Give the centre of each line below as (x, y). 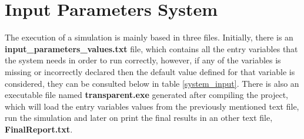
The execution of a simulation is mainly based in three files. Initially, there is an (149, 37)
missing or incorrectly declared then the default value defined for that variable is (150, 71)
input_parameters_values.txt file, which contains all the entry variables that (151, 48)
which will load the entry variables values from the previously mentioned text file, (152, 106)
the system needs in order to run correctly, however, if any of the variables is (143, 60)
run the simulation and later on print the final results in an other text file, (139, 118)
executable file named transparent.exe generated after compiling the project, (146, 95)
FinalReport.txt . (39, 129)
